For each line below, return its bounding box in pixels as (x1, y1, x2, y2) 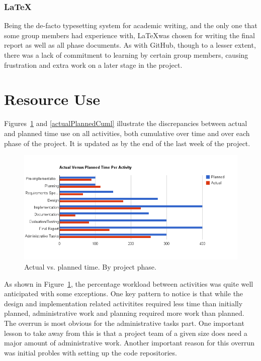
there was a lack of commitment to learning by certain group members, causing (4, 50, 248, 60)
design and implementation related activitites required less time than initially (4, 298, 243, 308)
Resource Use (4, 89, 100, 109)
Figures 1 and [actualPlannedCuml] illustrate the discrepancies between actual (4, 118, 247, 129)
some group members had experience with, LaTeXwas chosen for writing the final (4, 30, 255, 40)
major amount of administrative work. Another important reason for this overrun (4, 337, 255, 348)
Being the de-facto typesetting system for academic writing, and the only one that (4, 20, 257, 31)
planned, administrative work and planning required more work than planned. (4, 308, 244, 318)
